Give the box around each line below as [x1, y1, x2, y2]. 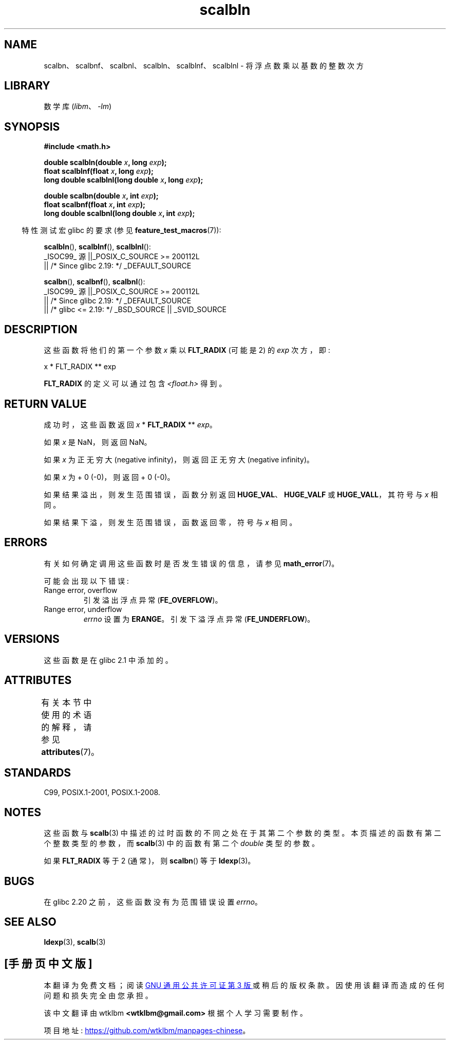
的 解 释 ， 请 [41, 722, 92, 732]
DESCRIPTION [4, 322, 78, 336]
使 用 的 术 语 [41, 709, 92, 720]
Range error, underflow [44, 604, 122, 614]
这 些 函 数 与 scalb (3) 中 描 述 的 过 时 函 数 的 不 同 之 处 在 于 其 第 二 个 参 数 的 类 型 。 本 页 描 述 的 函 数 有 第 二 [44, 829, 441, 838]
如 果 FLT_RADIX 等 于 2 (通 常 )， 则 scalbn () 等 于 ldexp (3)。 [44, 856, 255, 866]
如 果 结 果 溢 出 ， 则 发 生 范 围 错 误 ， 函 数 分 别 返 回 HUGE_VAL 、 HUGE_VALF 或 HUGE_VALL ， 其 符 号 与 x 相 [44, 490, 438, 499]
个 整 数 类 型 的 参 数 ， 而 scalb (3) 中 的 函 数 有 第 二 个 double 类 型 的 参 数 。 [44, 839, 319, 848]
